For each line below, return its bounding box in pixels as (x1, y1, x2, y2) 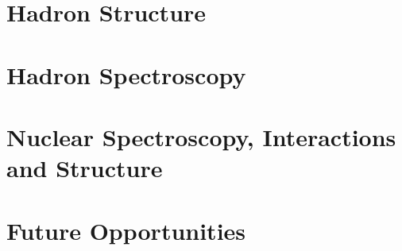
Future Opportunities (6, 214, 246, 246)
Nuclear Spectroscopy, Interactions (6, 120, 396, 153)
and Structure (6, 152, 163, 184)
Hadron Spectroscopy (6, 58, 246, 91)
